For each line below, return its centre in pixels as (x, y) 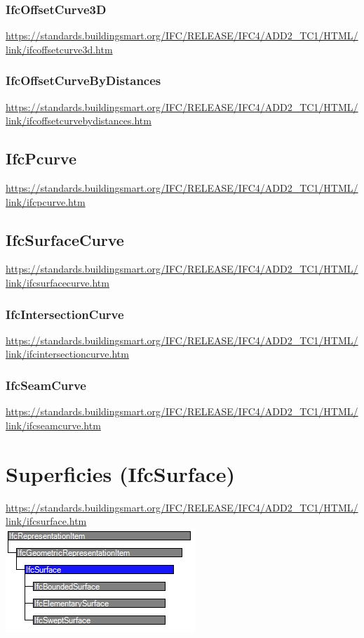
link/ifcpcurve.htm (46, 201)
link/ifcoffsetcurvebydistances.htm (79, 121)
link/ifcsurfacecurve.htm (58, 282)
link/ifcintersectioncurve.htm (67, 354)
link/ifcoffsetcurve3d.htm (59, 49)
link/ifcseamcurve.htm (53, 425)
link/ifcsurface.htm (46, 521)
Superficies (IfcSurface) (120, 473)
